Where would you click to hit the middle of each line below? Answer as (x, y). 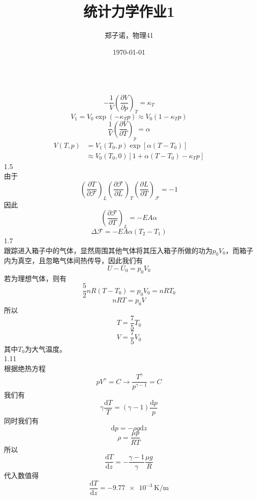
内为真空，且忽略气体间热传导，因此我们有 (73, 260)
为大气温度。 (45, 349)
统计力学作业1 (129, 11)
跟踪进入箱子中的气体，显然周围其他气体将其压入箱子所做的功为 (108, 250)
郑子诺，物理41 (129, 35)
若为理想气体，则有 (35, 278)
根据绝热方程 (25, 368)
